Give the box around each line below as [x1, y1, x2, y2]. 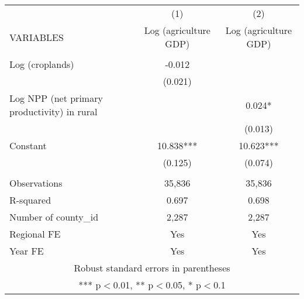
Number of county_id [9, 210, 99, 224]
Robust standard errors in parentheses [74, 261, 230, 274]
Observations [9, 176, 63, 190]
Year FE [9, 244, 44, 257]
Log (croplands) [9, 57, 74, 71]
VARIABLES [9, 30, 64, 44]
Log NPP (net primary [9, 91, 103, 105]
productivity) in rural [9, 105, 98, 118]
